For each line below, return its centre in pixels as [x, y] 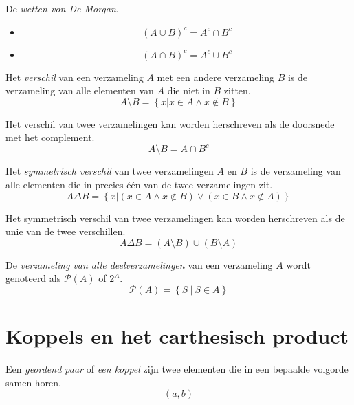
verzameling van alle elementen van [80, 90]
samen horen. [34, 382]
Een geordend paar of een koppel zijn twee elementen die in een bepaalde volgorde [177, 369]
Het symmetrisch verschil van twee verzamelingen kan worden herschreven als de [175, 218]
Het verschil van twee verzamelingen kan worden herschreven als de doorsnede [170, 123]
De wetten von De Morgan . [62, 8]
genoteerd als [33, 278]
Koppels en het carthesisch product [177, 336]
